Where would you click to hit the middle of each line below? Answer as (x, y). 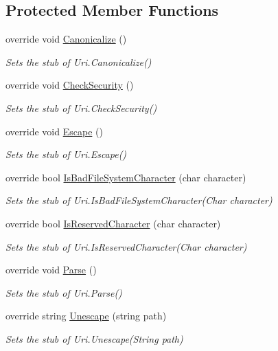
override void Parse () (51, 270)
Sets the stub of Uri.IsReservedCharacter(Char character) (126, 246)
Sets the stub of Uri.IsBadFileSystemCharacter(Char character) (139, 200)
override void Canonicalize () (66, 39)
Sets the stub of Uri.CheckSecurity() (81, 107)
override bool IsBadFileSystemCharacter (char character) (126, 177)
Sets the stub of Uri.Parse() (64, 292)
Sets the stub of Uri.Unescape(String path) (94, 338)
